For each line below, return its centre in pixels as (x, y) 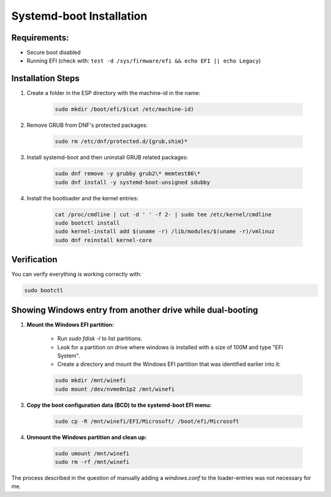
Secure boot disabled (54, 53)
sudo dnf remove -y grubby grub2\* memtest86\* (127, 174)
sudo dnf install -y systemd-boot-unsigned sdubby (133, 182)
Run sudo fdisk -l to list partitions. (100, 339)
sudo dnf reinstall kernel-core (104, 240)
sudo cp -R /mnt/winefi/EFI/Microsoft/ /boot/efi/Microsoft (147, 421)
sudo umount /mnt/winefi (92, 453)
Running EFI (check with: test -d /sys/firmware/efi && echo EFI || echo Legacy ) (144, 61)
